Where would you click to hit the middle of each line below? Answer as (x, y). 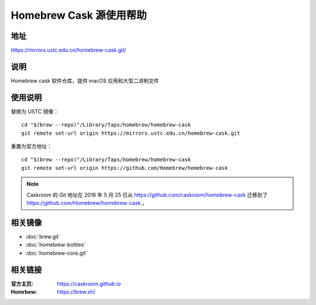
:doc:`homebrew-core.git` (56, 253)
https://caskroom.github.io (89, 283)
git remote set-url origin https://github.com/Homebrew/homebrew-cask (125, 168)
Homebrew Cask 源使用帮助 (79, 15)
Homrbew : (24, 292)
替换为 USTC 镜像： (35, 111)
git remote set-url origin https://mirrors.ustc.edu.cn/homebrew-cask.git (131, 133)
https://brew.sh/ (76, 292)
